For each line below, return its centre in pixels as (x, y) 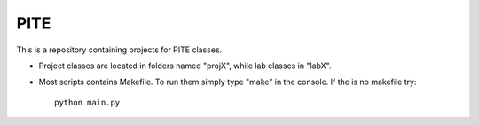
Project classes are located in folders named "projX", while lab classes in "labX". (185, 66)
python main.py (87, 102)
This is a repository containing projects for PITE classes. (119, 50)
